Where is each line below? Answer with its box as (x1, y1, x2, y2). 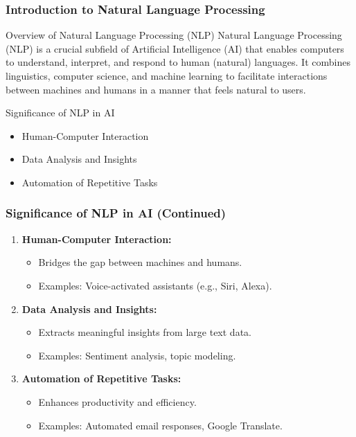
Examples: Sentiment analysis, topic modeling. (38, 348, 236, 362)
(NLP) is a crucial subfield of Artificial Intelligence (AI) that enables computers (6, 41, 344, 55)
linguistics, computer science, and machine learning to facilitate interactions (6, 69, 328, 82)
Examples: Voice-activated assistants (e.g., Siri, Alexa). (38, 278, 272, 292)
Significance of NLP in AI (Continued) (6, 204, 226, 222)
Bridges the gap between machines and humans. (38, 255, 242, 269)
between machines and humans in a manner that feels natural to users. (6, 82, 306, 96)
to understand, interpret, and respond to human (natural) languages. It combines (6, 55, 350, 69)
